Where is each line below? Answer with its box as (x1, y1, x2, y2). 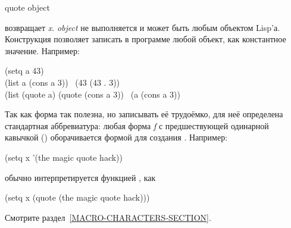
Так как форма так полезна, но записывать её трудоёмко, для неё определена (5, 108, 283, 120)
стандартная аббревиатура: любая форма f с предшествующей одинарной (5, 119, 269, 132)
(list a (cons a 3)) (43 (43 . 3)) (5, 76, 120, 88)
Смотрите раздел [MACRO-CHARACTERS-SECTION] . (5, 211, 211, 223)
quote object (5, 1, 50, 13)
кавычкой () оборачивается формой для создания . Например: (5, 131, 228, 143)
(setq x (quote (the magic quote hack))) (5, 191, 150, 204)
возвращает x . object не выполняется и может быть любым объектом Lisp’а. (5, 21, 280, 33)
